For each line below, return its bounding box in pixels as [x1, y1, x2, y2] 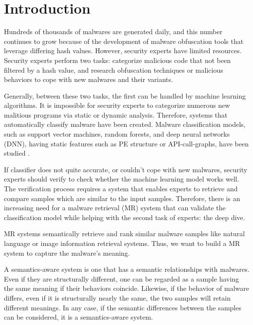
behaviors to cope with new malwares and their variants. [4, 74, 173, 84]
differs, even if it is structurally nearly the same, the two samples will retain [4, 292, 231, 303]
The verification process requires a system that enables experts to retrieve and [4, 183, 238, 194]
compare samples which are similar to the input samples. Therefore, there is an [4, 193, 240, 203]
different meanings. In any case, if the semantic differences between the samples [4, 302, 241, 312]
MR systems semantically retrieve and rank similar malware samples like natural [4, 228, 245, 239]
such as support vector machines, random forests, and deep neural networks [4, 129, 230, 139]
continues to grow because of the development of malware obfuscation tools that [4, 36, 244, 46]
